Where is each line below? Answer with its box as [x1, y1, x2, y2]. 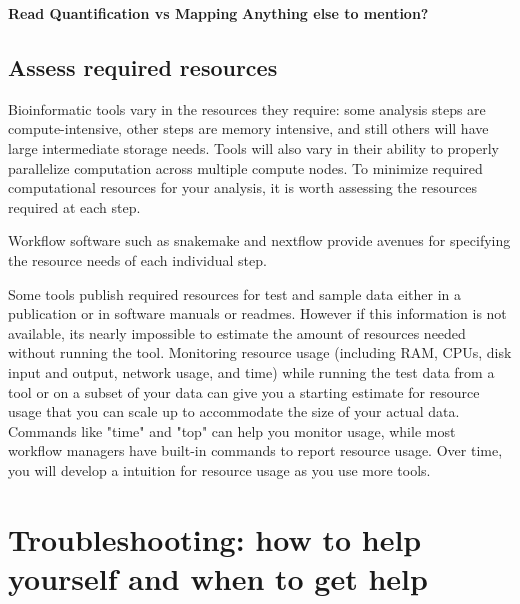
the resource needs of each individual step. [8, 249, 267, 270]
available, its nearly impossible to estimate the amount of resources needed [8, 322, 466, 343]
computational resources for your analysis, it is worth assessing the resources [8, 177, 477, 198]
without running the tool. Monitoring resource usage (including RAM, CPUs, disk [8, 342, 512, 363]
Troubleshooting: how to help [8, 518, 422, 559]
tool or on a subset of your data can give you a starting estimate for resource [8, 381, 480, 402]
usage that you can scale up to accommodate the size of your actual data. [8, 401, 460, 422]
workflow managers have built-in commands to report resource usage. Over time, [8, 440, 503, 461]
